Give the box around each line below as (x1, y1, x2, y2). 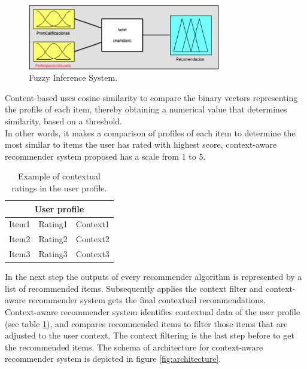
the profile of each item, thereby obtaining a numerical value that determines (5, 103, 287, 115)
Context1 (75, 218, 110, 230)
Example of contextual (17, 170, 101, 182)
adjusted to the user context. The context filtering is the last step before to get (5, 329, 294, 341)
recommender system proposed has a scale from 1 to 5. (5, 150, 206, 162)
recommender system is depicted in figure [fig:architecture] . (5, 352, 221, 365)
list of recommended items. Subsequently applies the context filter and (5, 282, 263, 294)
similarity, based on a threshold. (5, 115, 122, 127)
